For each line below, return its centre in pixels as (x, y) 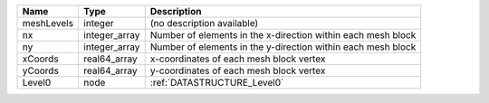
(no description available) (204, 23)
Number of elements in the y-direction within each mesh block (283, 47)
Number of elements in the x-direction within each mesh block (283, 35)
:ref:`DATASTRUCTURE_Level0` (217, 83)
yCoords (40, 70)
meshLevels (48, 23)
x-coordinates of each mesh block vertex (238, 59)
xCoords (40, 59)
